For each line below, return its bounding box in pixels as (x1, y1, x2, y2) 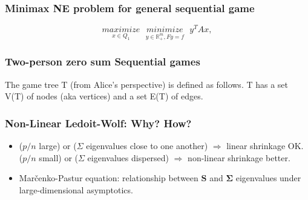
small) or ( (39, 151, 79, 164)
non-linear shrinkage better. (188, 151, 290, 164)
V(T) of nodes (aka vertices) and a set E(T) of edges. (5, 90, 203, 102)
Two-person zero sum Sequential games (5, 54, 200, 69)
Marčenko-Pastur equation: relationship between (19, 172, 198, 184)
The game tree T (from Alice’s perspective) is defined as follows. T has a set (5, 78, 289, 90)
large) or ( (39, 139, 77, 152)
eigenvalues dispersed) (87, 151, 169, 164)
